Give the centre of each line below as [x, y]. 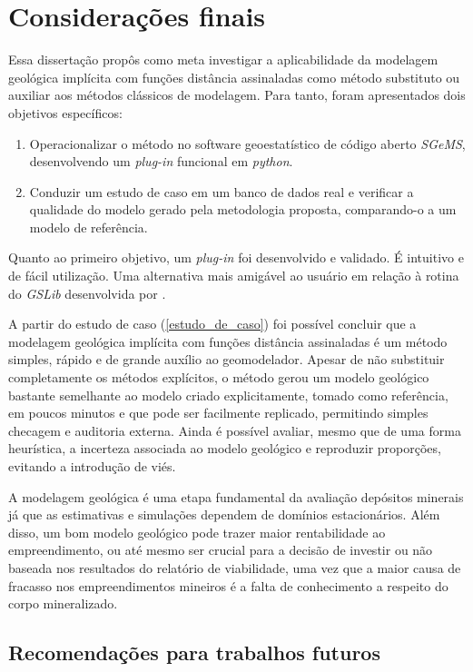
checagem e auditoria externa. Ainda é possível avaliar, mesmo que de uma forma [235, 430]
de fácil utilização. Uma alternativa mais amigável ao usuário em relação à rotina [234, 276]
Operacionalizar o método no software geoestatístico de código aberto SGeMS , [247, 143]
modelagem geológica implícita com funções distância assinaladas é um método [228, 341]
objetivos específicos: [65, 112]
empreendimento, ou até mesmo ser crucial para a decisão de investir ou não [221, 550]
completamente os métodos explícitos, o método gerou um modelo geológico [219, 377]
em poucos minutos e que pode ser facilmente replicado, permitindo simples [218, 413]
